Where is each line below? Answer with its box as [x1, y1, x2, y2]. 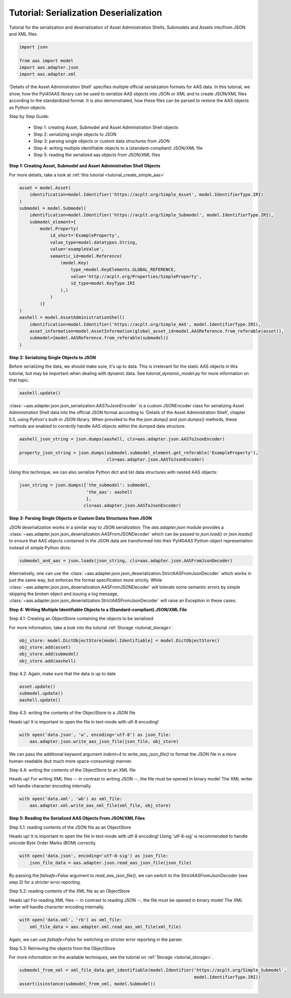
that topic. [9, 377, 30, 383]
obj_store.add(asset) [19, 644, 71, 650]
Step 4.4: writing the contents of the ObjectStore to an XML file [9, 767, 136, 773]
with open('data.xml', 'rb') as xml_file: [19, 917, 122, 923]
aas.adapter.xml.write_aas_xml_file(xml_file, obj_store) [29, 803, 171, 808]
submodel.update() [19, 691, 63, 696]
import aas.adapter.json [19, 65, 79, 70]
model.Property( [39, 226, 79, 232]
